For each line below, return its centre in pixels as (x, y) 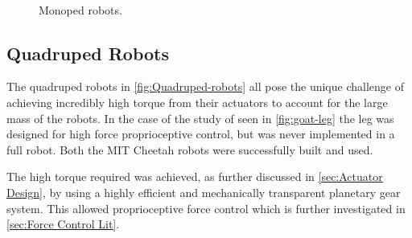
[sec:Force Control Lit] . (63, 224)
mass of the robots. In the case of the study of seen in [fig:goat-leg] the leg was (200, 118)
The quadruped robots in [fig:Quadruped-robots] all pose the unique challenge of (205, 86)
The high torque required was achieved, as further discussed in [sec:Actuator (195, 176)
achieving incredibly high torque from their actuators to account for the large (197, 102)
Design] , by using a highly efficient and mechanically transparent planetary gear (204, 192)
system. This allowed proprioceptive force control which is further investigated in (206, 208)
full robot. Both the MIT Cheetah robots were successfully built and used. (190, 149)
